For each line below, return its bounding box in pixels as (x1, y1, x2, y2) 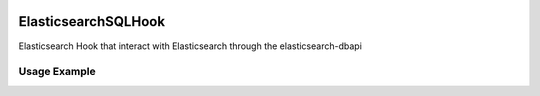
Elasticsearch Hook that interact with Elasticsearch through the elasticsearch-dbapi (18, 40, 362, 52)
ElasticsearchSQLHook (18, 13, 165, 30)
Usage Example (18, 65, 96, 79)
